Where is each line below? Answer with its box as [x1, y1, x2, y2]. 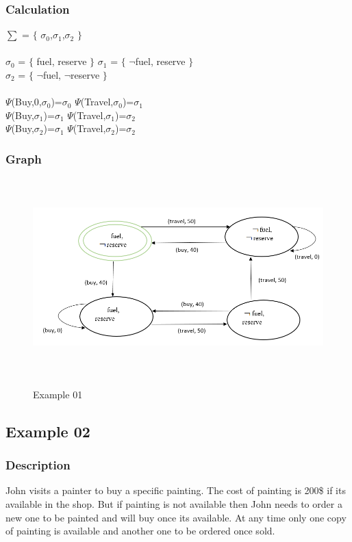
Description [5, 456, 71, 474]
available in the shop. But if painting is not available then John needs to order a [5, 496, 342, 511]
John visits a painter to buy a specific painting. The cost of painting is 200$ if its [5, 483, 346, 498]
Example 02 [5, 420, 90, 441]
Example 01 [33, 387, 83, 401]
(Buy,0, [11, 94, 42, 109]
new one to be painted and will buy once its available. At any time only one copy [5, 510, 347, 524]
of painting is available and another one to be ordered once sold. [5, 524, 275, 538]
